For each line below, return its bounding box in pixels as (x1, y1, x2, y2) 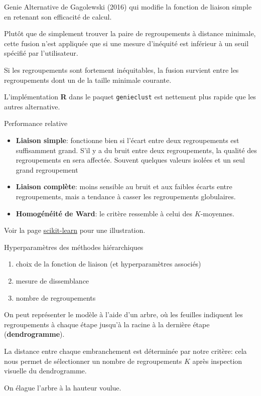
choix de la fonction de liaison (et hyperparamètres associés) (16, 258, 201, 269)
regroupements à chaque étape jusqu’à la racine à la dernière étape (4, 319, 210, 329)
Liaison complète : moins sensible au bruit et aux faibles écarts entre (16, 181, 232, 192)
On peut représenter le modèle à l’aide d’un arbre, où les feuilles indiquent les (4, 309, 243, 320)
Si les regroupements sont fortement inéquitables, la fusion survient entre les (4, 64, 239, 75)
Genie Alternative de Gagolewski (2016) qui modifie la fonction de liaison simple (4, 2, 252, 12)
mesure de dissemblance (16, 275, 89, 286)
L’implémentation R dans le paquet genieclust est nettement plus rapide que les (4, 91, 256, 102)
